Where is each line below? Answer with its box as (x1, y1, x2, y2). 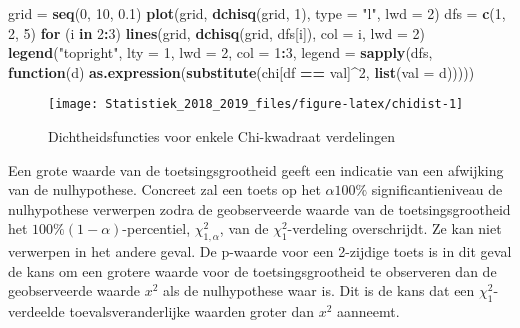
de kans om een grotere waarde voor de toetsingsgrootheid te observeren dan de (8, 260, 497, 281)
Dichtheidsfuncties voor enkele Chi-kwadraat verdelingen (48, 126, 395, 147)
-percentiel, (122, 218, 191, 239)
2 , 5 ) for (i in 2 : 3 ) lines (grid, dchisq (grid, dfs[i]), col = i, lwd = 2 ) (8, 22, 426, 43)
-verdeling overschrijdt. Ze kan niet (287, 218, 502, 239)
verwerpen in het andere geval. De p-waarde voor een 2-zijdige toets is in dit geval (8, 241, 512, 262)
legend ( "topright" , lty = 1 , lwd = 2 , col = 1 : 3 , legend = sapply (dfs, (8, 42, 433, 63)
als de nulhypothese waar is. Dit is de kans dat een (163, 280, 475, 301)
